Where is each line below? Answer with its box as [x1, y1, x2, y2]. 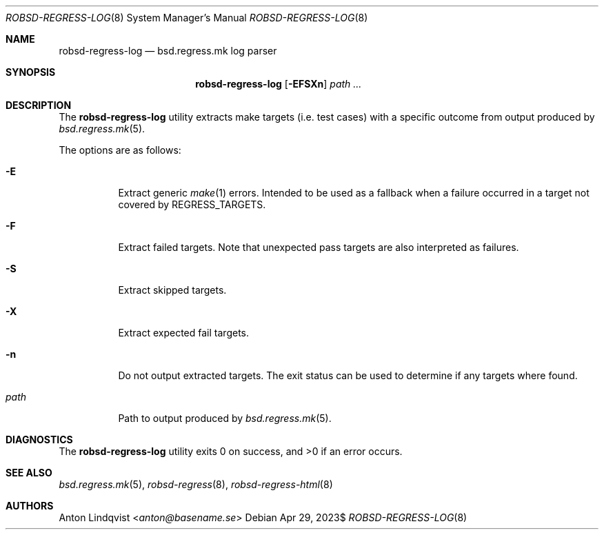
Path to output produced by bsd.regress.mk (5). [118, 412, 332, 424]
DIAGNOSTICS [6, 434, 73, 445]
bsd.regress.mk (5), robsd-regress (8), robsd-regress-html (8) [59, 478, 333, 490]
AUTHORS [6, 500, 54, 512]
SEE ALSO [6, 467, 52, 478]
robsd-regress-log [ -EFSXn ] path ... [195, 78, 362, 90]
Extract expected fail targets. [118, 327, 249, 339]
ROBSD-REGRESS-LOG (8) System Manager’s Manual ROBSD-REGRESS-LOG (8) [6, 12, 368, 23]
